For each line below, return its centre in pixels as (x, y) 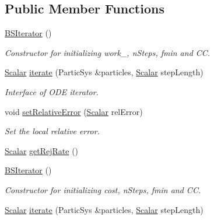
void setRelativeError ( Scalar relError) (74, 111)
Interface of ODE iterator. (52, 91)
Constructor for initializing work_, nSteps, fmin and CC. (108, 52)
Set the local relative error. (52, 131)
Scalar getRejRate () (42, 150)
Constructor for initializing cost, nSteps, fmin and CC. (103, 189)
